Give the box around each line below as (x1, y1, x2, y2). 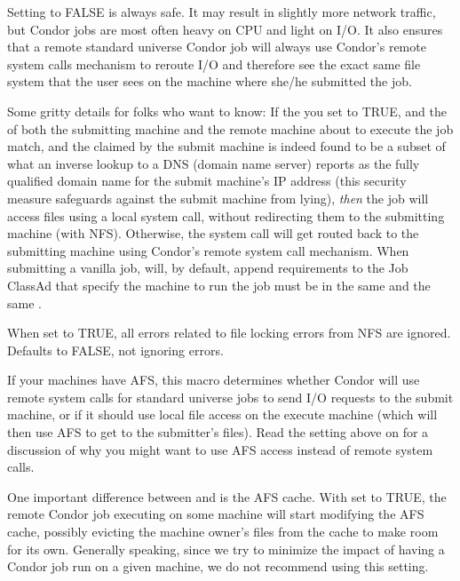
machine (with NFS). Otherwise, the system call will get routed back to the (7, 224, 419, 243)
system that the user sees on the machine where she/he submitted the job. (7, 72, 412, 91)
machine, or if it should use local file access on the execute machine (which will (7, 405, 438, 424)
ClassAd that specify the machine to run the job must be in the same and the (7, 275, 431, 294)
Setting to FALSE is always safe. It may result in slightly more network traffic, (7, 3, 436, 20)
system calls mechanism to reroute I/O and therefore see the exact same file (7, 54, 421, 73)
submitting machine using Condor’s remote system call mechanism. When (7, 241, 409, 259)
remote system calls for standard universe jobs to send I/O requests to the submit (7, 387, 454, 406)
